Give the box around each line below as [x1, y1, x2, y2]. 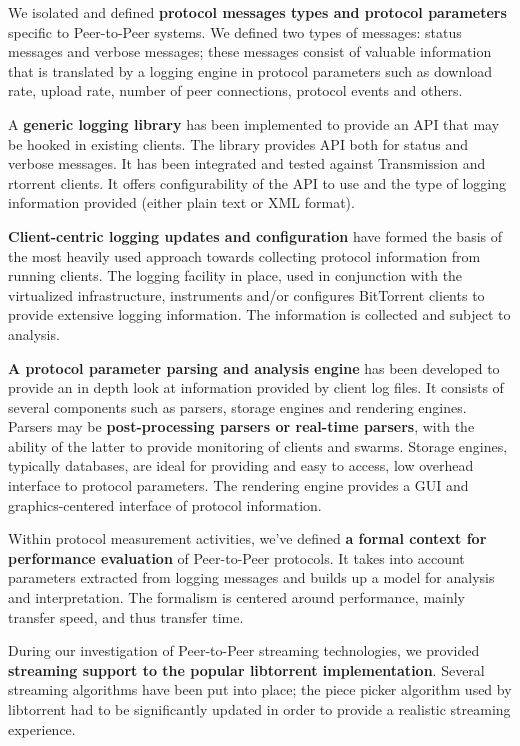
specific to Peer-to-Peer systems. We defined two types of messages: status [8, 21, 462, 42]
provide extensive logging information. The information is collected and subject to [8, 304, 511, 325]
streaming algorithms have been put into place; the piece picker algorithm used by [8, 679, 512, 700]
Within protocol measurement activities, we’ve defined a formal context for [8, 528, 487, 549]
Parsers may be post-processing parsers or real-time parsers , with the [8, 416, 475, 437]
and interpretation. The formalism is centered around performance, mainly [8, 587, 466, 608]
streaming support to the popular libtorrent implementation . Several [8, 659, 485, 680]
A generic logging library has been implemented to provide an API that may [8, 113, 500, 134]
